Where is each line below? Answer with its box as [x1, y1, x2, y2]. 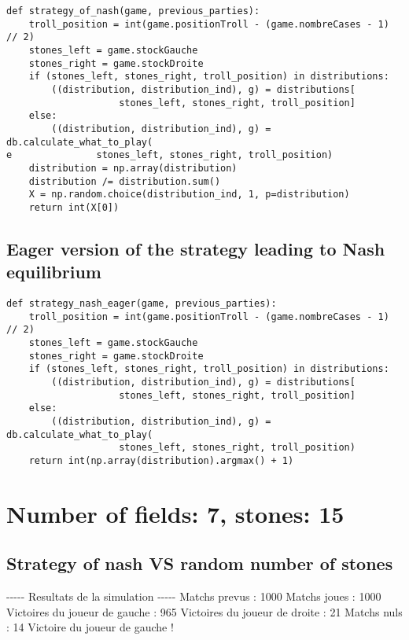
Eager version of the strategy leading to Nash [6, 236, 385, 260]
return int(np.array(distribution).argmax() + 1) [28, 454, 294, 466]
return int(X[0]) [28, 201, 120, 213]
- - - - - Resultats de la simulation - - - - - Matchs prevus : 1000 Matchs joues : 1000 [6, 588, 381, 605]
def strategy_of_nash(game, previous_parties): [6, 6, 260, 17]
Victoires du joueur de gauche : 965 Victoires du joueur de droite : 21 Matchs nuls [6, 603, 403, 620]
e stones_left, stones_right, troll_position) [6, 149, 333, 161]
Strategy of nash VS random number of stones [6, 551, 393, 576]
